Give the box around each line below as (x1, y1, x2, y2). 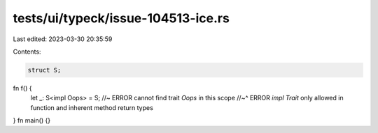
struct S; (27, 66, 62, 74)
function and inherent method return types (30, 103, 153, 111)
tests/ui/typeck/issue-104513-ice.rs (13, 10, 230, 26)
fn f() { (13, 84, 32, 92)
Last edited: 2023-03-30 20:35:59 (13, 35, 113, 43)
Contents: (13, 47, 41, 56)
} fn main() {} (13, 116, 51, 125)
